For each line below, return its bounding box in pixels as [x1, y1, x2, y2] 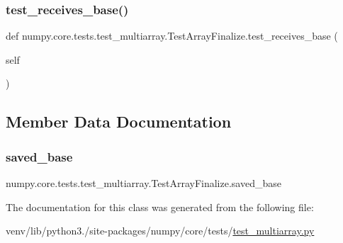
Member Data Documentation [6, 111, 232, 132]
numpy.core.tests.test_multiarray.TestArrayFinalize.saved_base [6, 176, 281, 190]
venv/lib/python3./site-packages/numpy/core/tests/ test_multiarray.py [6, 223, 315, 238]
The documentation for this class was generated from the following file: [6, 199, 314, 214]
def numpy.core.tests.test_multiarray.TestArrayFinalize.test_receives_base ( [6, 28, 338, 43]
